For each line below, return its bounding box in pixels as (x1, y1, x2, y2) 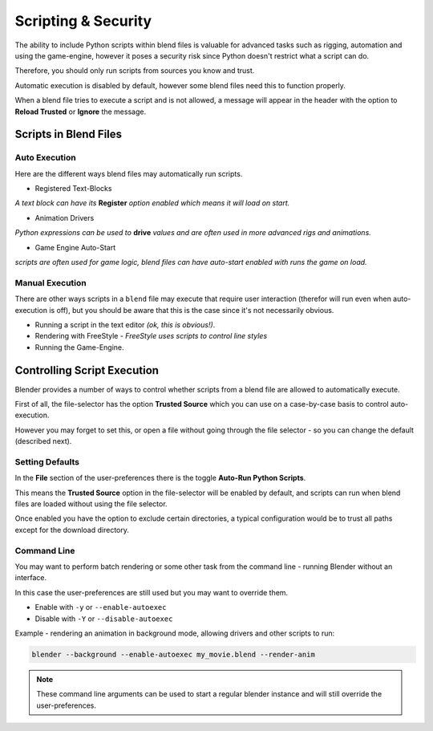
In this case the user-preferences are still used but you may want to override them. (14, 587, 289, 597)
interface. (14, 573, 47, 583)
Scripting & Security (14, 12, 152, 30)
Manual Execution (14, 277, 87, 288)
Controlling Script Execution (14, 363, 160, 377)
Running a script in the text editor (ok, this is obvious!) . (34, 319, 216, 329)
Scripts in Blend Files (14, 128, 123, 141)
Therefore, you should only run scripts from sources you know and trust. (14, 66, 255, 75)
